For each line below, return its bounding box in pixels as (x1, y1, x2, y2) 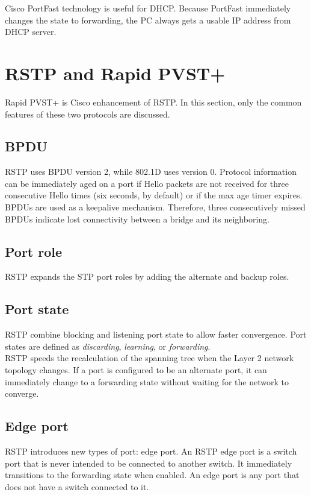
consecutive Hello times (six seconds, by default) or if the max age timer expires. (5, 189, 303, 201)
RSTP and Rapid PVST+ (5, 60, 226, 85)
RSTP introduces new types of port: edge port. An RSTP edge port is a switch (5, 445, 297, 458)
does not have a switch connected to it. (5, 480, 149, 493)
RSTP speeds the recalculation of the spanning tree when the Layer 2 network (5, 352, 294, 364)
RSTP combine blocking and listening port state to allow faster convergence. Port (5, 328, 307, 341)
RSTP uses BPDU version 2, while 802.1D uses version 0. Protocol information (5, 165, 297, 178)
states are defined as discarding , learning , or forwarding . (5, 339, 211, 352)
